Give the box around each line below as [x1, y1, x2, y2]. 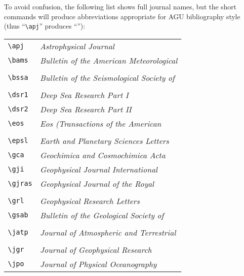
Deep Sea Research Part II [40, 103, 132, 115]
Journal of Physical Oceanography [40, 258, 157, 270]
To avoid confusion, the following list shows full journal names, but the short [4, 1, 237, 11]
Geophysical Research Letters [40, 195, 140, 207]
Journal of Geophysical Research [40, 243, 152, 255]
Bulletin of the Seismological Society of [40, 71, 175, 83]
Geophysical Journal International [40, 163, 158, 175]
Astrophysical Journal [40, 40, 115, 52]
